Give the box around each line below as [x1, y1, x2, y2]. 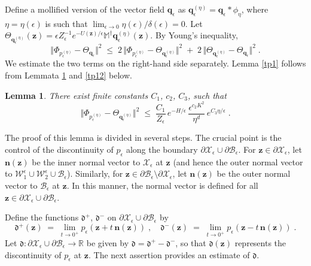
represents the [234, 236, 286, 249]
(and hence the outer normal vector [173, 155, 303, 168]
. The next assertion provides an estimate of [89, 248, 250, 261]
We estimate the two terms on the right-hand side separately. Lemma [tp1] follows [5, 57, 306, 69]
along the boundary [126, 143, 198, 155]
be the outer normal [217, 167, 291, 180]
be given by [86, 236, 129, 249]
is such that [45, 17, 88, 29]
